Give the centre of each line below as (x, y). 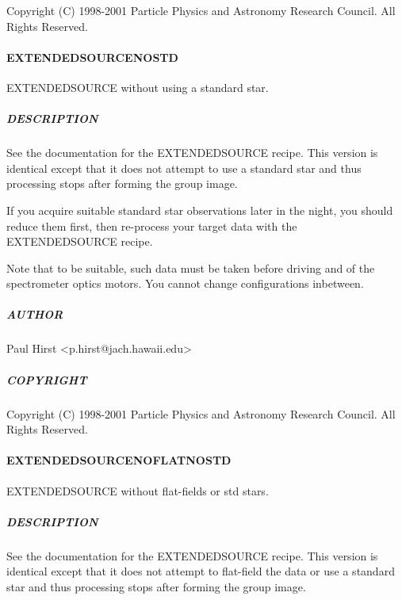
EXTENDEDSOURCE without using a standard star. (138, 87)
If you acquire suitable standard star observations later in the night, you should (200, 210)
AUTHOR (35, 314)
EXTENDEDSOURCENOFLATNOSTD (119, 460)
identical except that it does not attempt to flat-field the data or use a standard (201, 571)
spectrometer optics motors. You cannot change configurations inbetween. (185, 283)
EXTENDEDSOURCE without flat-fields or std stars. (138, 490)
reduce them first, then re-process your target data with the (152, 225)
